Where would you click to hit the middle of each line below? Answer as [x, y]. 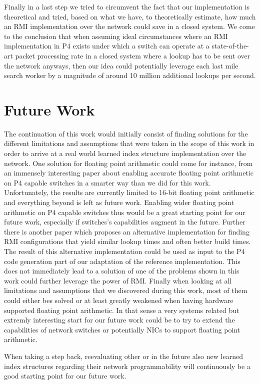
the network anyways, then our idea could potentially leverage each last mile [121, 65]
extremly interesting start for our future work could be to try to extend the [119, 320]
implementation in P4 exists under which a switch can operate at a [107, 46]
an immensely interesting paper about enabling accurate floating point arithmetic [129, 173]
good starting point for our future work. [65, 376]
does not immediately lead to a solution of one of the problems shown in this [122, 271]
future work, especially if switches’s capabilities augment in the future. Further [125, 222]
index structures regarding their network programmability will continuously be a [127, 366]
